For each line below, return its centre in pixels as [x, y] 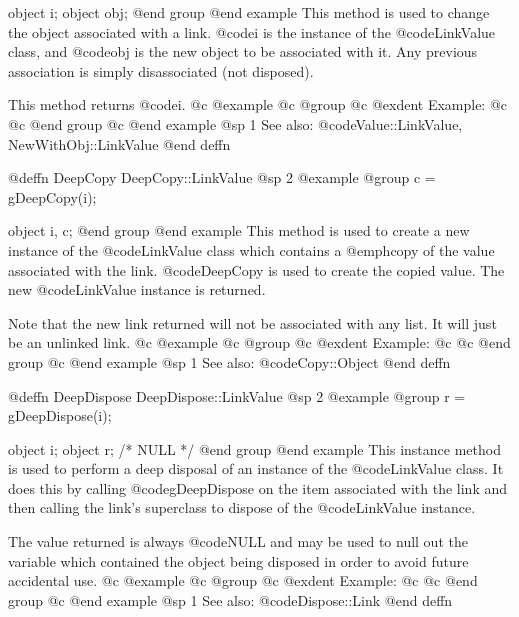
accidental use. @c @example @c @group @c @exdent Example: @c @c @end [243, 580]
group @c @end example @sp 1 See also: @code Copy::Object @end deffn [229, 361]
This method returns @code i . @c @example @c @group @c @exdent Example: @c [258, 104]
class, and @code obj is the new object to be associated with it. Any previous [243, 51]
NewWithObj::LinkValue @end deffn [119, 143]
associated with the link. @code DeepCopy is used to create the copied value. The [256, 269]
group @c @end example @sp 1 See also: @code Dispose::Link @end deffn [230, 599]
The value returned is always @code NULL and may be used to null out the [238, 541]
